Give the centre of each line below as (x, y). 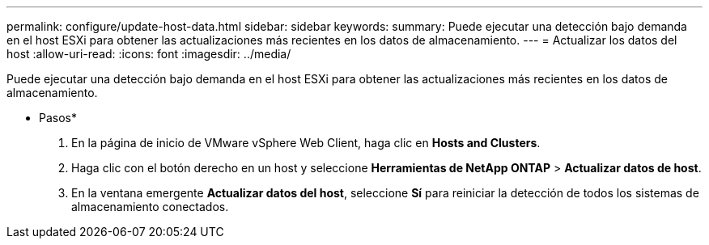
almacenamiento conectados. (150, 207)
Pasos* (58, 118)
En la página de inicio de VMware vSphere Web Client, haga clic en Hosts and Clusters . (306, 143)
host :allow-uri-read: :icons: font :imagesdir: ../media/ (149, 54)
